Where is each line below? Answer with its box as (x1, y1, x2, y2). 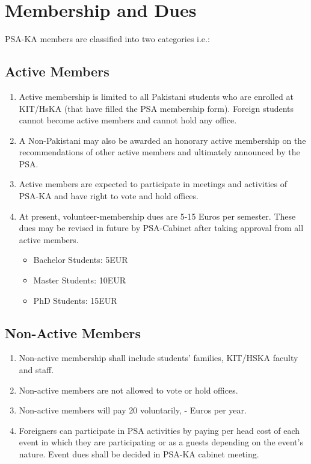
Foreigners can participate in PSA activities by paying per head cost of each (19, 424, 300, 436)
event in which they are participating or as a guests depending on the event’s (19, 436, 303, 448)
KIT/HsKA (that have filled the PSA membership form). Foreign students (19, 102, 294, 114)
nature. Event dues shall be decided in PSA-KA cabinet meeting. (19, 448, 259, 460)
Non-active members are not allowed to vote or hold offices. (19, 383, 238, 396)
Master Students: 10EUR (33, 274, 126, 286)
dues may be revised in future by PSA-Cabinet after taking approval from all (19, 221, 304, 234)
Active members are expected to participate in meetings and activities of (19, 178, 287, 190)
